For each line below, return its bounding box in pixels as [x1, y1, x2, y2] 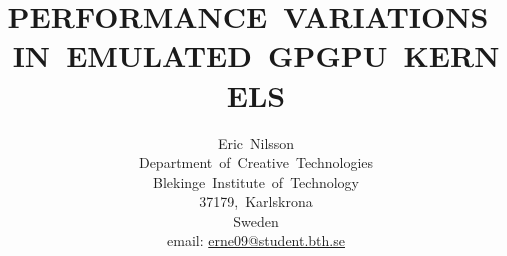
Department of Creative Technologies [138, 152, 374, 173]
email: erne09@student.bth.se [167, 230, 345, 251]
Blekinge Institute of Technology [152, 171, 359, 192]
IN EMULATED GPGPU [12, 35, 388, 76]
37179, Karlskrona [199, 191, 313, 212]
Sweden [233, 210, 279, 231]
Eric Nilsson [217, 132, 295, 153]
